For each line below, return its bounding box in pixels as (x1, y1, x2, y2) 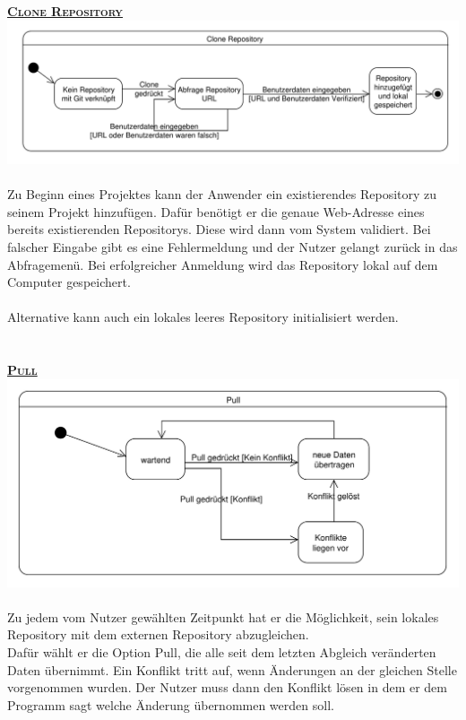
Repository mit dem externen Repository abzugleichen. (7, 625, 309, 644)
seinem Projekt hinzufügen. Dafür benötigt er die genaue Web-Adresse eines (7, 202, 425, 221)
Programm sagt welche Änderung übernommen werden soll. (7, 695, 334, 714)
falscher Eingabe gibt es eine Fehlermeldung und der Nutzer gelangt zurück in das (7, 238, 458, 256)
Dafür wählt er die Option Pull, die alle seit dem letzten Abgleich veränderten (7, 642, 436, 661)
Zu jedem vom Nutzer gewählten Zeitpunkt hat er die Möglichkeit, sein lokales (7, 607, 439, 626)
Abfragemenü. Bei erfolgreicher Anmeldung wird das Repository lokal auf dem (7, 255, 438, 273)
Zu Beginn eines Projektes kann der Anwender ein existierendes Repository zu (7, 185, 437, 204)
